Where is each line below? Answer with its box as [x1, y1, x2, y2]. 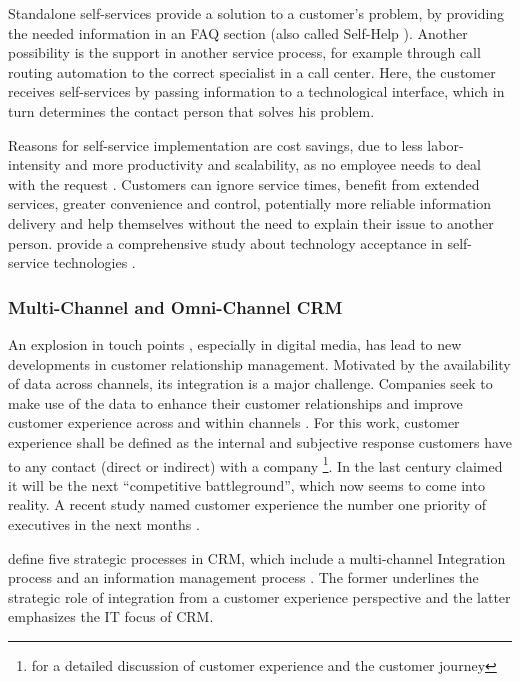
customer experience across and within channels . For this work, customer [8, 412, 460, 433]
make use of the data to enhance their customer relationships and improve [8, 392, 463, 413]
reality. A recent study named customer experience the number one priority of [8, 494, 486, 515]
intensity [8, 154, 61, 175]
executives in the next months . [8, 513, 200, 534]
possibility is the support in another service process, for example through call [8, 42, 481, 63]
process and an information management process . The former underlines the [8, 567, 479, 588]
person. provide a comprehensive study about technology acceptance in [8, 232, 443, 253]
